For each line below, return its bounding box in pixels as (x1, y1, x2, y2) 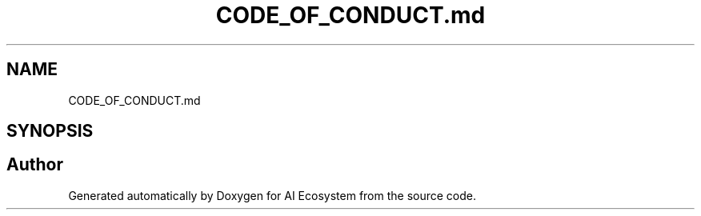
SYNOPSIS (6, 121, 94, 142)
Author (6, 154, 63, 175)
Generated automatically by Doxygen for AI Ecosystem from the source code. (68, 188, 477, 202)
